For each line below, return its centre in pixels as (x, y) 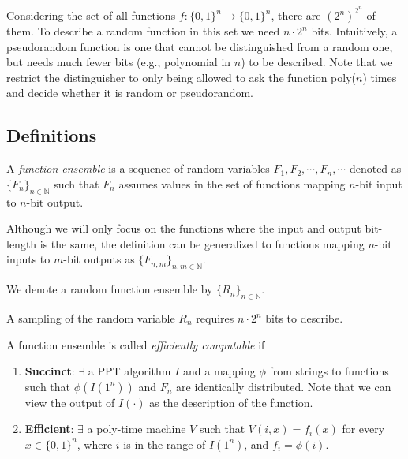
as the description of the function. (231, 402)
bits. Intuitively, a (354, 31)
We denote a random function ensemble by (110, 289)
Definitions (52, 135)
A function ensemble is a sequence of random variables (138, 168)
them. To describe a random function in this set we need (143, 31)
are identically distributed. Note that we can (284, 386)
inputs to (28, 259)
